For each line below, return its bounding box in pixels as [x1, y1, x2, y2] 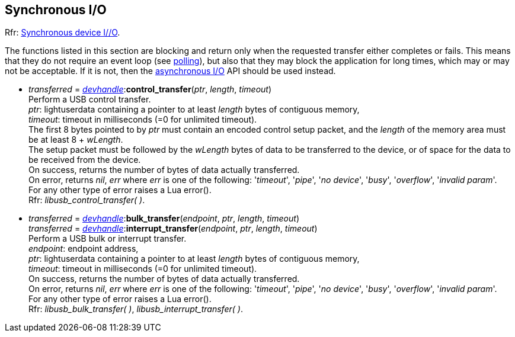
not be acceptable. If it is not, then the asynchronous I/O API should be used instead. [5, 66, 336, 76]
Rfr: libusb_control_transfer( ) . [28, 195, 145, 206]
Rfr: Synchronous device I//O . [5, 27, 120, 38]
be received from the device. [28, 155, 141, 165]
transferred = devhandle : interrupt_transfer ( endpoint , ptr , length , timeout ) [28, 223, 318, 234]
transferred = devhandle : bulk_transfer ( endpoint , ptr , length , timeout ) [28, 213, 299, 224]
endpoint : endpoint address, [28, 243, 139, 254]
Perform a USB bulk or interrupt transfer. [28, 233, 187, 244]
